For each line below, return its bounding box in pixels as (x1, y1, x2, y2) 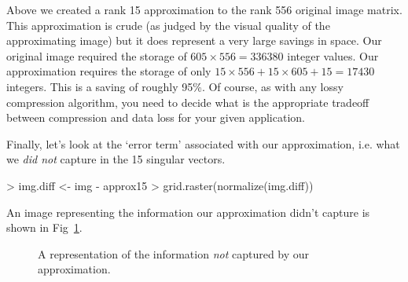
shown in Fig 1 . (6, 219, 83, 236)
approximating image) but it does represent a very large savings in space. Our (6, 32, 382, 49)
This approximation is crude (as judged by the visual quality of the (6, 16, 330, 33)
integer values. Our (287, 47, 379, 64)
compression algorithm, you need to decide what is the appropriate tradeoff (6, 93, 369, 110)
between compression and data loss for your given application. (6, 109, 305, 126)
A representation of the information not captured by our (38, 245, 310, 262)
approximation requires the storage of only (6, 63, 211, 79)
